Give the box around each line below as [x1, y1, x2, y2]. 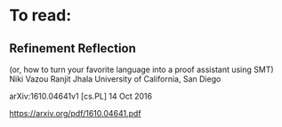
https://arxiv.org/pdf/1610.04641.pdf [9, 108, 141, 118]
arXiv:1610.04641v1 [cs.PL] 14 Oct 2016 [9, 91, 153, 101]
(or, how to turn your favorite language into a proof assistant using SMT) [9, 64, 274, 75]
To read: [9, 5, 72, 26]
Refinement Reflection [9, 41, 136, 56]
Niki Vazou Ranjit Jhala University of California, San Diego [9, 74, 222, 84]
